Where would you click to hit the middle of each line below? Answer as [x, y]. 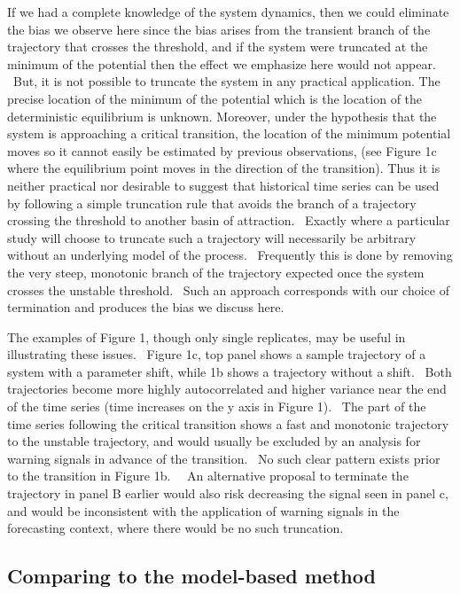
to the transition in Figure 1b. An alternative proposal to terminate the [208, 476]
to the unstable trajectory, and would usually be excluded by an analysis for [214, 441]
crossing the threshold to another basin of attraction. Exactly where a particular [229, 220]
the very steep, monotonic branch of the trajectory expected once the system [216, 272]
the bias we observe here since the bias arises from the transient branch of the [219, 29]
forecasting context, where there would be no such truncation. [175, 528]
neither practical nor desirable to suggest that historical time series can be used [223, 185]
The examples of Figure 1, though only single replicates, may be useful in [207, 336]
